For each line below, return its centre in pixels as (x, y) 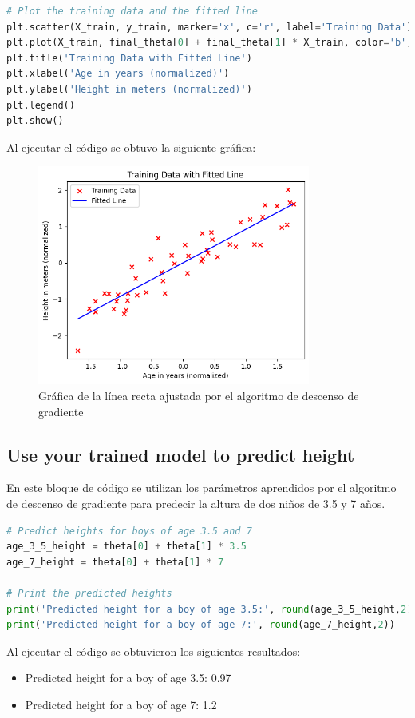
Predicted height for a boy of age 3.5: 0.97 (128, 678)
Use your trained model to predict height (181, 454)
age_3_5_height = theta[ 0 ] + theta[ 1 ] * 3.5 (126, 547)
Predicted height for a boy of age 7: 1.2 (121, 704)
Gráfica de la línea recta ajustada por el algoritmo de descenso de (199, 396)
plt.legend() (41, 105)
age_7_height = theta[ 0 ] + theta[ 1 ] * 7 (115, 562)
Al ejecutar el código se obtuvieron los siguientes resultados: (154, 651)
